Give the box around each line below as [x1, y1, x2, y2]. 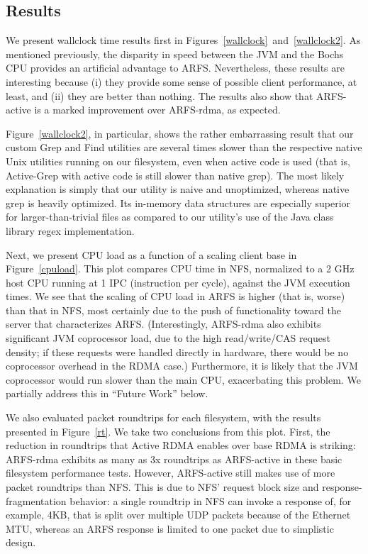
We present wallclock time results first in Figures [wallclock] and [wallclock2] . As [6, 33, 361, 48]
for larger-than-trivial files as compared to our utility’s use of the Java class [6, 209, 334, 224]
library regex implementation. [6, 223, 135, 238]
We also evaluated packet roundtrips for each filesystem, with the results [6, 410, 321, 425]
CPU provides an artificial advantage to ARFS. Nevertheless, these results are [6, 60, 345, 75]
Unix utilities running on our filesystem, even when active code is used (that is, [6, 153, 350, 168]
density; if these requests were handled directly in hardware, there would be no [6, 344, 349, 359]
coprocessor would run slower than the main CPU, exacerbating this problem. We [6, 372, 361, 387]
